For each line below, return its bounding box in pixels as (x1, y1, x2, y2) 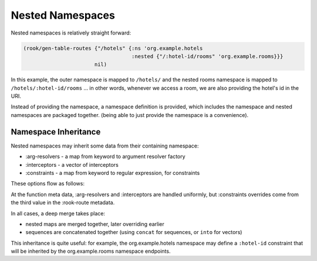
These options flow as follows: (11, 180, 85, 187)
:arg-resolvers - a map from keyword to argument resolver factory (25, 153, 186, 160)
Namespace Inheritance (11, 126, 101, 137)
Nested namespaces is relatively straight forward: (11, 29, 131, 36)
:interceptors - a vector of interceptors (25, 161, 119, 168)
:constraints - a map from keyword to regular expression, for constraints (25, 169, 200, 176)
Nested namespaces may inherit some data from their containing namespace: (11, 142, 199, 149)
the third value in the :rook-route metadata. (11, 199, 115, 206)
